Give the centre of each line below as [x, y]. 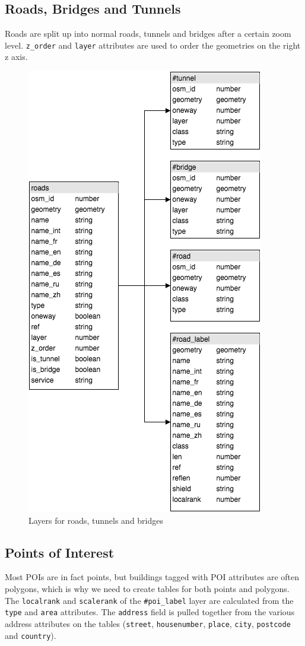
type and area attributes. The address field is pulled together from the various [150, 612]
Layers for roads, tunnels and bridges [96, 520]
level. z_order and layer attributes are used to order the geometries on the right [153, 45]
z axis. [16, 57]
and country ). [31, 635]
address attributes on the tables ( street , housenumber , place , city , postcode [148, 623]
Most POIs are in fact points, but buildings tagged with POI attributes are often [152, 577]
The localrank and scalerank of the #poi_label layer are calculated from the [149, 600]
